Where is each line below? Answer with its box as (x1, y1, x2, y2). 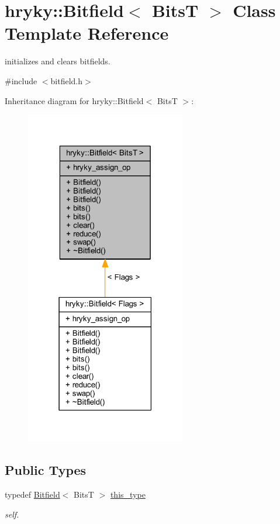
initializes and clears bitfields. (5, 55, 110, 67)
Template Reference (5, 21, 169, 45)
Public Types (5, 461, 87, 479)
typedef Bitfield (5, 488, 60, 501)
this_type (110, 488, 146, 501)
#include (5, 74, 37, 87)
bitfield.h (50, 74, 83, 87)
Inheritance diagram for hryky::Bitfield (5, 94, 144, 106)
